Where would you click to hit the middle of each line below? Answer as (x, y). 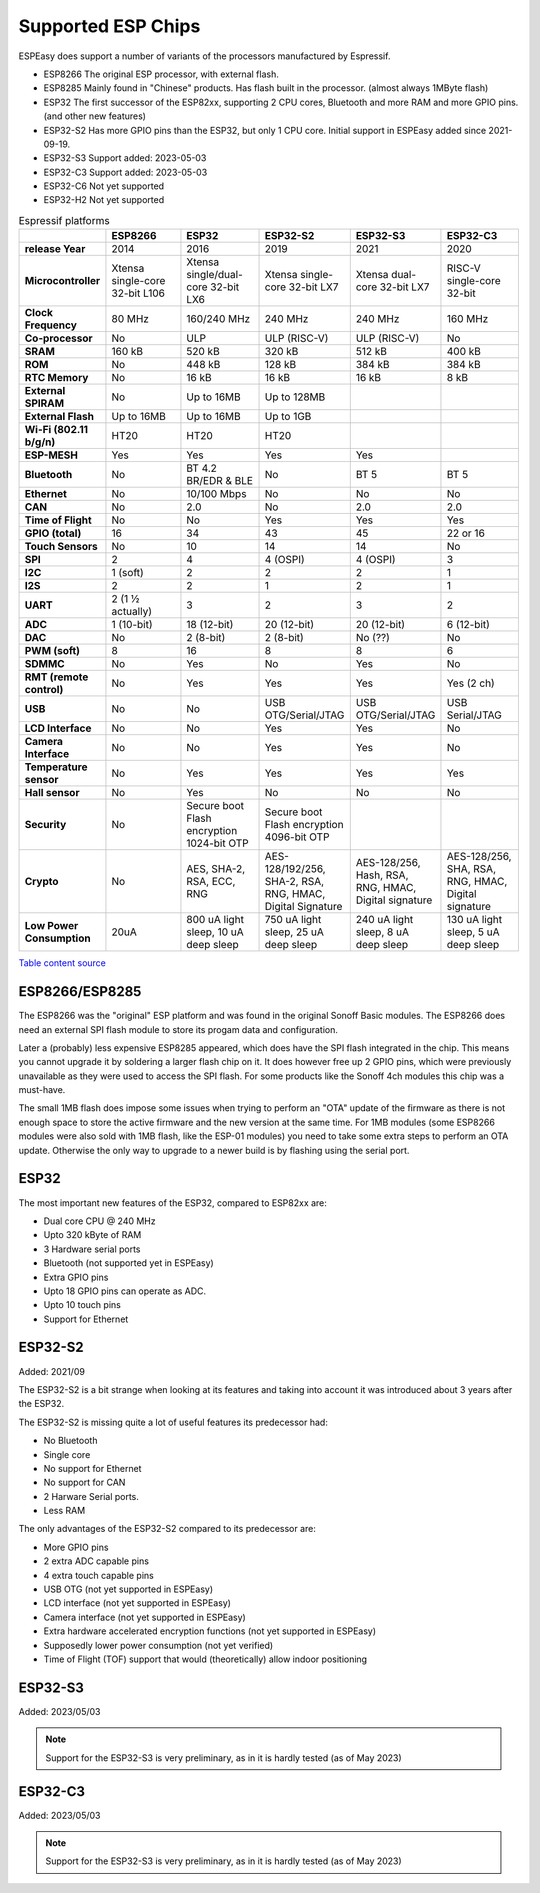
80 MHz (130, 319)
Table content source (62, 963)
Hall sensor (52, 793)
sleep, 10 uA (215, 932)
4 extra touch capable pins (98, 1575)
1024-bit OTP (217, 843)
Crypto (41, 882)
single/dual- (215, 275)
